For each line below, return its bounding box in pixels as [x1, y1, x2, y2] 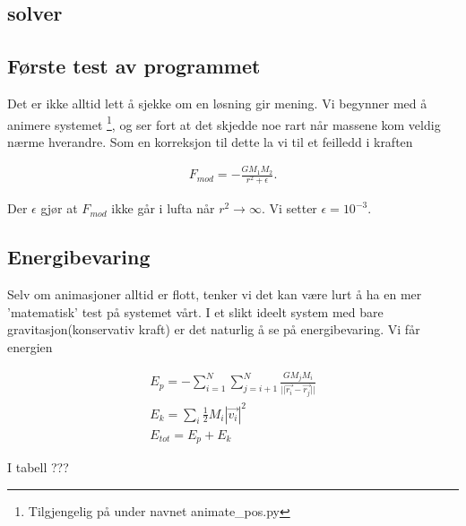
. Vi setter [261, 199, 317, 218]
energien [7, 337, 53, 356]
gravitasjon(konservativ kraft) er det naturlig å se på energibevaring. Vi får [7, 320, 420, 339]
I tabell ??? [7, 458, 69, 476]
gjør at [40, 199, 78, 218]
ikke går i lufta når [111, 199, 215, 218]
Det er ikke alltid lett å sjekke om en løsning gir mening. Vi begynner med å [7, 93, 427, 112]
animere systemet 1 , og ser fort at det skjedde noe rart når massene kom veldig [7, 112, 441, 134]
